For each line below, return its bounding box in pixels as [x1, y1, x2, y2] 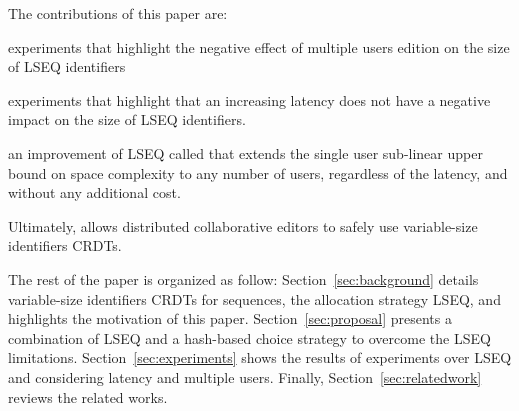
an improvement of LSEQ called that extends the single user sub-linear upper [8, 142, 483, 163]
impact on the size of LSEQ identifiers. [8, 109, 246, 130]
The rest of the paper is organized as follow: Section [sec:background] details [8, 268, 479, 289]
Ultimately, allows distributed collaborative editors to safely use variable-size [8, 215, 478, 236]
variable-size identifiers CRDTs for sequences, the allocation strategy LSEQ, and [8, 288, 501, 309]
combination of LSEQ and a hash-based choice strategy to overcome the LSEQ [8, 327, 491, 348]
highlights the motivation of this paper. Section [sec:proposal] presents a [8, 308, 452, 329]
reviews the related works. [8, 386, 168, 407]
